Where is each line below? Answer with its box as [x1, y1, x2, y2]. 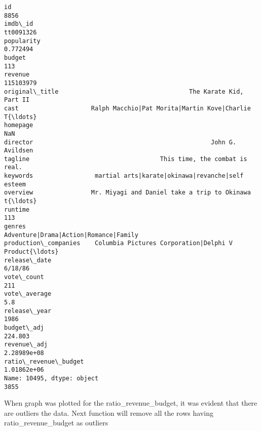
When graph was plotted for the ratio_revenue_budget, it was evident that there [4, 398, 257, 408]
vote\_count [4, 273, 44, 281]
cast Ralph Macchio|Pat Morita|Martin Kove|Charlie [4, 104, 251, 112]
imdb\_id [4, 20, 33, 28]
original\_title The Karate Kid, [4, 88, 244, 95]
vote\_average [4, 290, 52, 298]
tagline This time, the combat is [4, 155, 247, 163]
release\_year [4, 307, 52, 315]
